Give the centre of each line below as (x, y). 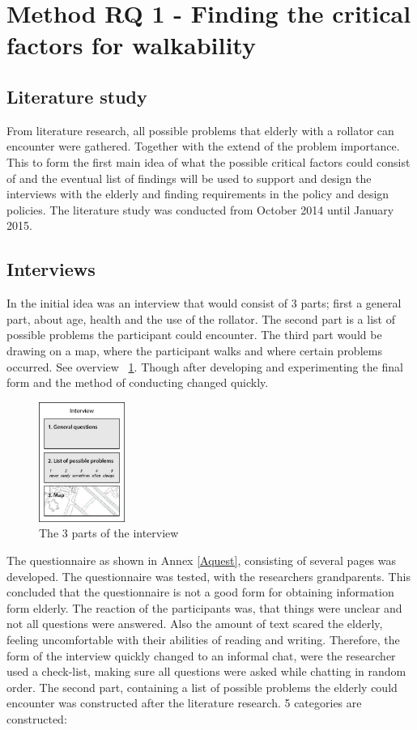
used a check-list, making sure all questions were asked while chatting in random (206, 671)
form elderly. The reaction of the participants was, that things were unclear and (204, 607)
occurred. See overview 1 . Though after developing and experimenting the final (205, 366)
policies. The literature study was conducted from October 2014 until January (200, 209)
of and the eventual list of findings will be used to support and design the (189, 178)
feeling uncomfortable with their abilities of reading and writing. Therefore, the (203, 639)
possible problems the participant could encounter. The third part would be (194, 335)
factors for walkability (131, 45)
